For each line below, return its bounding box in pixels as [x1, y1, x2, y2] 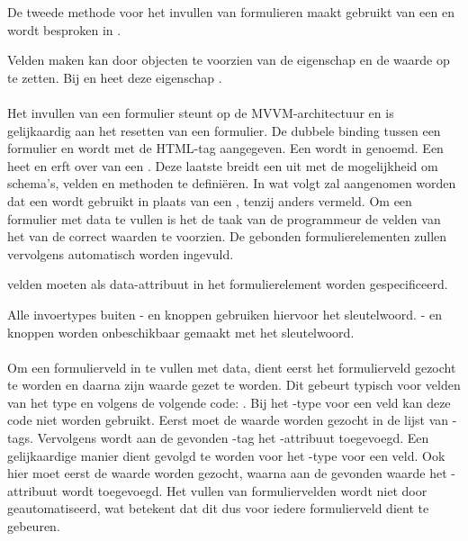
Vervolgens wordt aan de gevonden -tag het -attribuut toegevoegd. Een [37, 428, 429, 447]
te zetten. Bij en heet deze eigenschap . [7, 68, 222, 86]
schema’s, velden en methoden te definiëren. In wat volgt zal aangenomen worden [7, 174, 456, 193]
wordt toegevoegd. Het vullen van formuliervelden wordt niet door [61, 481, 427, 500]
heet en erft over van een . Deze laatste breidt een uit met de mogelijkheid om [7, 156, 438, 175]
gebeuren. [7, 517, 60, 536]
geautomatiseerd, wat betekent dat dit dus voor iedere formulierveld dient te [7, 499, 429, 518]
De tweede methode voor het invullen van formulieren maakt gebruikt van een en [7, 3, 454, 21]
